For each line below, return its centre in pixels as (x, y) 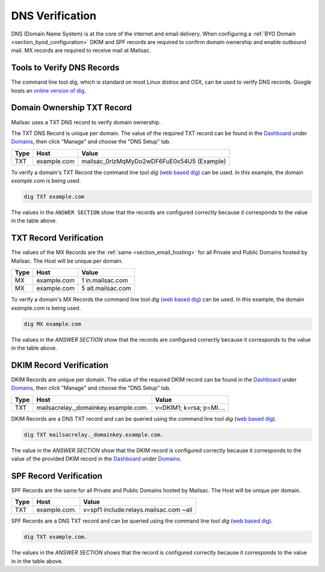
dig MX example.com (52, 324)
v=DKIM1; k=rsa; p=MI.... (190, 407)
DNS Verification (54, 16)
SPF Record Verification (57, 476)
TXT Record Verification (57, 238)
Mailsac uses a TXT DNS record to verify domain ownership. (86, 122)
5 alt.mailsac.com (107, 288)
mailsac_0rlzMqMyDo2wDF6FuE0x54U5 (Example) (154, 161)
